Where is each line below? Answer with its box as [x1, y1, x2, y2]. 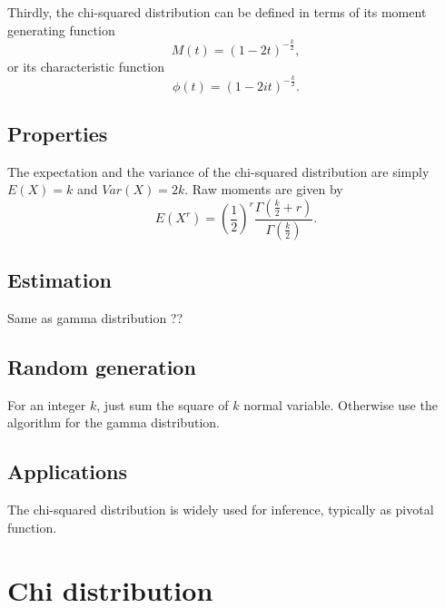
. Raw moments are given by [184, 180, 343, 199]
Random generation [7, 352, 196, 380]
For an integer [7, 395, 86, 414]
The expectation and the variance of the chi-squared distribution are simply [7, 162, 430, 181]
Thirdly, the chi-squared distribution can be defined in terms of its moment [7, 3, 427, 21]
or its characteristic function [7, 56, 164, 75]
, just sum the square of [96, 395, 229, 414]
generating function [7, 20, 115, 39]
